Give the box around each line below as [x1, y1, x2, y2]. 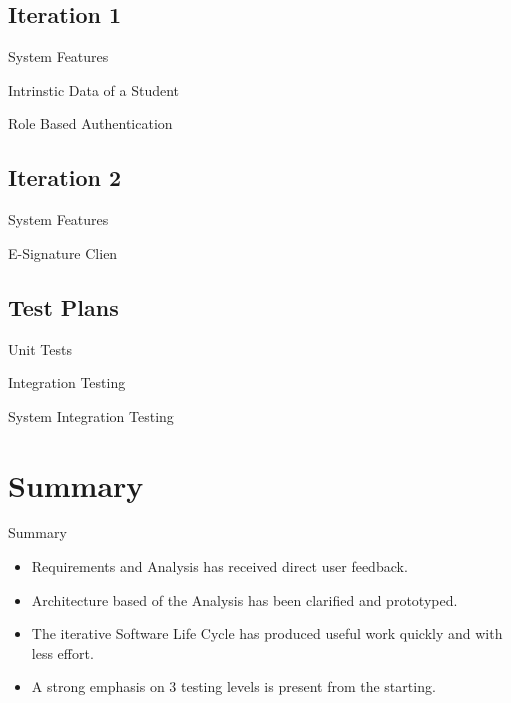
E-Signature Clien [8, 242, 118, 263]
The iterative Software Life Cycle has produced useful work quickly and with [31, 623, 503, 644]
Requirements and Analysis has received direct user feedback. [31, 556, 408, 577]
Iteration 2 [8, 162, 122, 193]
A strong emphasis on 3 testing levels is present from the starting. [31, 676, 436, 697]
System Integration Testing [8, 405, 174, 426]
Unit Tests [8, 338, 72, 359]
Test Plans [8, 291, 119, 322]
